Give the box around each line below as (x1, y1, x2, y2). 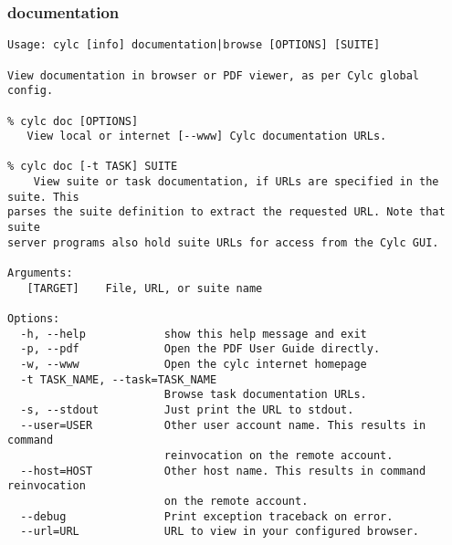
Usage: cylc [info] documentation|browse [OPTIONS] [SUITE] (7, 38, 381, 52)
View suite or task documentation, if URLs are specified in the (33, 175, 439, 189)
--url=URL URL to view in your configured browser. (20, 525, 420, 539)
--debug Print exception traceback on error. (20, 509, 394, 523)
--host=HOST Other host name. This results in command (20, 464, 426, 477)
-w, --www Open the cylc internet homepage (20, 358, 367, 371)
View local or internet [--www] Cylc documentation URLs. (26, 130, 387, 143)
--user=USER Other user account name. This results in (20, 418, 426, 432)
